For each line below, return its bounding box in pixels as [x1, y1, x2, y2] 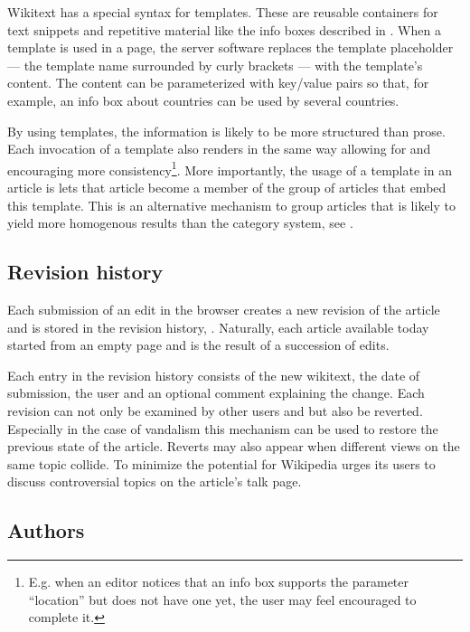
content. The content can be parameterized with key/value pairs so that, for [7, 73, 429, 92]
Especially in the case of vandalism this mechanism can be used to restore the [7, 419, 438, 438]
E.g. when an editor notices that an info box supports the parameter [28, 572, 409, 591]
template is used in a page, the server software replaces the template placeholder [7, 38, 454, 57]
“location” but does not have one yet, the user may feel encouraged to [28, 590, 417, 608]
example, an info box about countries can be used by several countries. [7, 90, 399, 109]
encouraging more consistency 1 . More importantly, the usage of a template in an [7, 157, 452, 179]
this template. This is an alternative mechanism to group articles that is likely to [7, 195, 456, 214]
